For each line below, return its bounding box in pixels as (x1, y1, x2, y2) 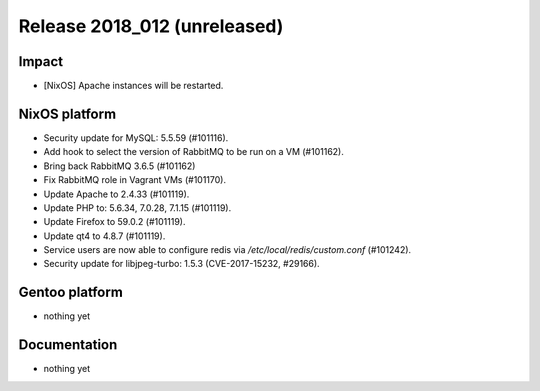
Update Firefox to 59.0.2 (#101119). (43, 216, 186, 228)
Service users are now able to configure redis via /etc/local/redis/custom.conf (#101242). (43, 244, 412, 256)
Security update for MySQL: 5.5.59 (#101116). (43, 131, 229, 144)
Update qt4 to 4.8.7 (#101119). (43, 230, 166, 242)
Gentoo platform (18, 284, 124, 301)
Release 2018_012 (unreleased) (18, 15, 284, 37)
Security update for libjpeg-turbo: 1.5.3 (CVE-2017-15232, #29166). (43, 258, 320, 270)
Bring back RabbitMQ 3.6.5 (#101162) (43, 160, 196, 172)
